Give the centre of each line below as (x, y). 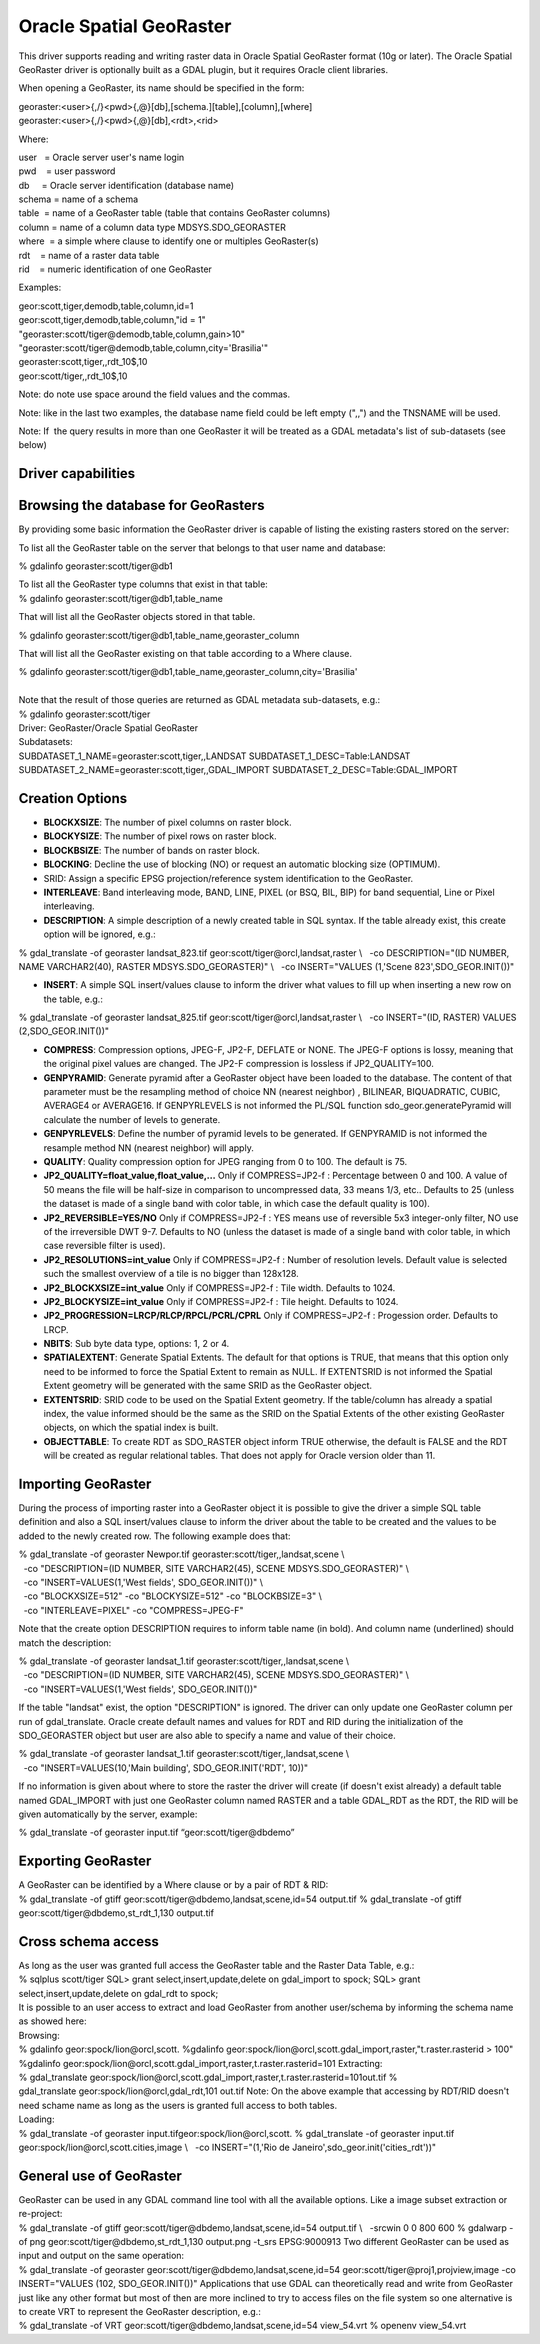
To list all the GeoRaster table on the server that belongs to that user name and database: (202, 547)
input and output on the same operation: (101, 2256)
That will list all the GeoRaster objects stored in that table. (137, 617)
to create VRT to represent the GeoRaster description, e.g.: (140, 2311)
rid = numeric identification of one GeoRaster (115, 269)
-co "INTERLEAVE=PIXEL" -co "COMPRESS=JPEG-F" (133, 1610)
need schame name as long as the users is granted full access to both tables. (178, 2105)
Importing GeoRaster (85, 1484)
